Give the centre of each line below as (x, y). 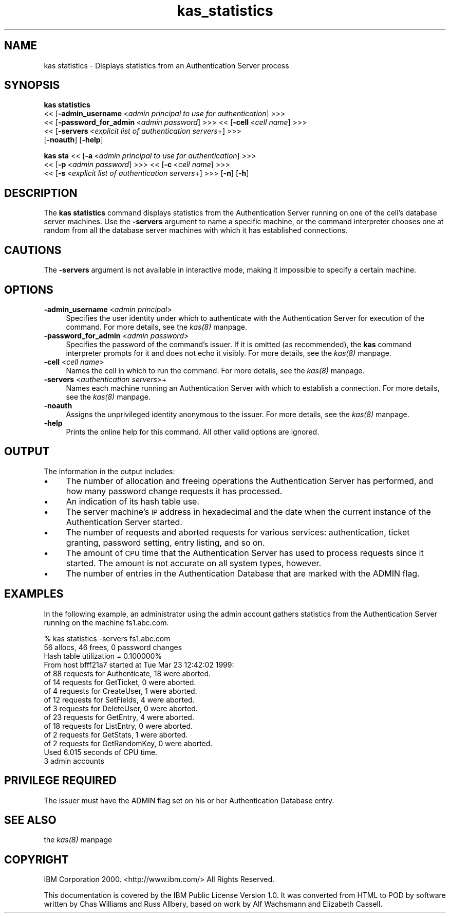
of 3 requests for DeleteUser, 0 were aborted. (121, 708)
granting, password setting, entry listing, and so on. (165, 542)
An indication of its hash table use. (133, 501)
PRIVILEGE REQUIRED (60, 781)
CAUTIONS (33, 250)
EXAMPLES (34, 594)
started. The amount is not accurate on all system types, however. (194, 563)
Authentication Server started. (124, 522)
